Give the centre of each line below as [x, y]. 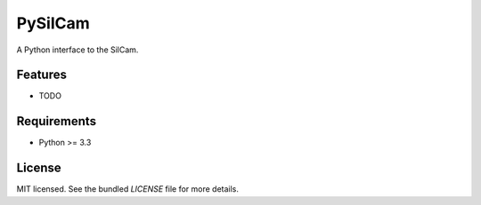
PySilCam [53, 23]
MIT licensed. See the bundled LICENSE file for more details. [128, 189]
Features [41, 75]
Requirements [57, 121]
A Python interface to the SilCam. [77, 50]
